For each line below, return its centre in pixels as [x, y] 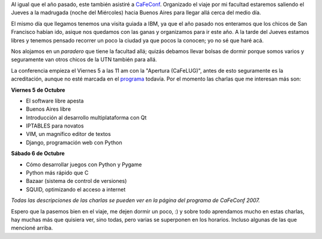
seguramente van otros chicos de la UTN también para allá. [84, 60]
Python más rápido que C [57, 173]
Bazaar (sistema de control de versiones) [77, 181]
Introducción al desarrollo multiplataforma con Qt [86, 117]
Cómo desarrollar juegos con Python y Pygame [84, 164]
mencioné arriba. [32, 228]
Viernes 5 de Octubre [38, 90]
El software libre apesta [55, 101]
